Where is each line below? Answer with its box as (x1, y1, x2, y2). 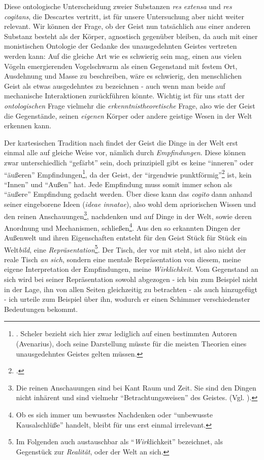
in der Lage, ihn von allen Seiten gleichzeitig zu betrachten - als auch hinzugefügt (4, 284, 257, 294)
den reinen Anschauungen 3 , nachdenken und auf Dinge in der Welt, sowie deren (4, 209, 252, 221)
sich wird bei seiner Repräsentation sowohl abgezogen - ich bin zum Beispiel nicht (4, 274, 258, 285)
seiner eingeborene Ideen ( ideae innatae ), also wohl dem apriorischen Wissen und (4, 198, 256, 209)
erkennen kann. (4, 120, 52, 131)
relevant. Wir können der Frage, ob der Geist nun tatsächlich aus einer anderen (4, 21, 251, 31)
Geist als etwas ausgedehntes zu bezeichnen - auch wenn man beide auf (4, 80, 225, 91)
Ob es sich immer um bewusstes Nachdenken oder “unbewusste (16, 409, 213, 419)
